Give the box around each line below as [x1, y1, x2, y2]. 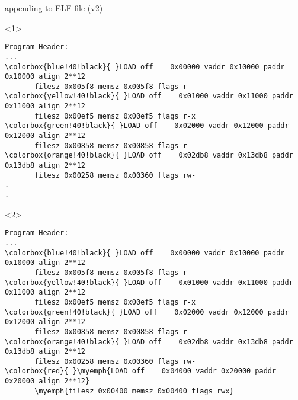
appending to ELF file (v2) [5, 2, 103, 14]
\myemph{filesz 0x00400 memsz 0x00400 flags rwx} [34, 386, 234, 395]
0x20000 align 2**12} [5, 377, 90, 386]
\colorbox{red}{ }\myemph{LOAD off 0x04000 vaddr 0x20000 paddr [5, 367, 277, 376]
